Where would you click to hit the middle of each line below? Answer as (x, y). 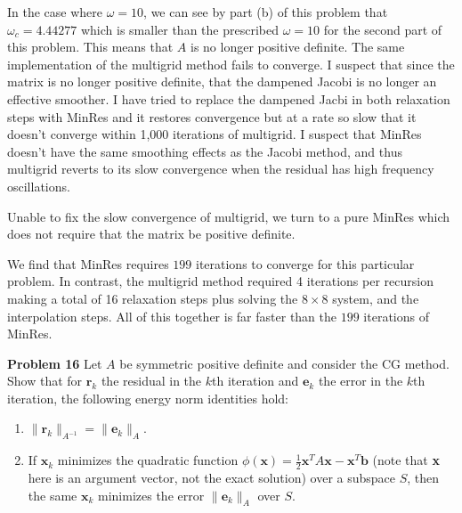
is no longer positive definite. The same (297, 47)
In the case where (55, 12)
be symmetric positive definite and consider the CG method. (284, 363)
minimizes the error (151, 495)
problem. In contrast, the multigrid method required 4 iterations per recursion (220, 281)
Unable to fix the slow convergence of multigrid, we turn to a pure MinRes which (229, 216)
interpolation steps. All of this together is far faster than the (172, 316)
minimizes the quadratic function (148, 460)
